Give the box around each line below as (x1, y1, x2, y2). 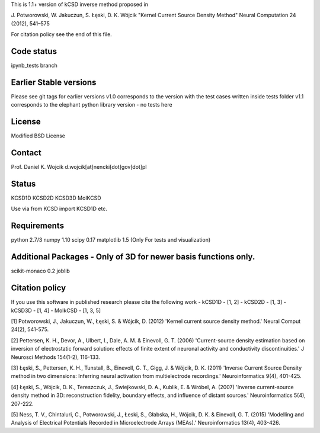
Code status (11, 46, 57, 56)
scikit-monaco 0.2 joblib (11, 267, 71, 275)
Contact (11, 148, 41, 158)
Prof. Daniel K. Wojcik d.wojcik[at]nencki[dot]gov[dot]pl (11, 163, 147, 171)
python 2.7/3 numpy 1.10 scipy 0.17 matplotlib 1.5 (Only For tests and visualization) (11, 236, 211, 243)
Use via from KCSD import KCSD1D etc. (11, 205, 108, 213)
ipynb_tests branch (11, 62, 57, 69)
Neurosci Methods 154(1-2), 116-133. (11, 353, 100, 361)
